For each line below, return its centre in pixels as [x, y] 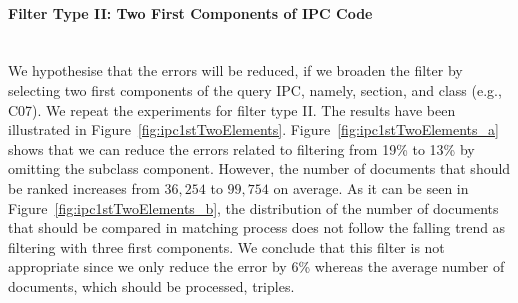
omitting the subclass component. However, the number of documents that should [259, 168]
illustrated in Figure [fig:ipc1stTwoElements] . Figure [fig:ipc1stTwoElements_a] [253, 129]
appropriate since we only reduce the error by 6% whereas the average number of [256, 266]
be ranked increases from [84, 187]
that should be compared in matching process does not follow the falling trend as [257, 227]
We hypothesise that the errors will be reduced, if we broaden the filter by [235, 70]
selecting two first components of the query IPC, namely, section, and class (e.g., [255, 89]
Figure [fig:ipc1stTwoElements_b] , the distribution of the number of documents [253, 207]
